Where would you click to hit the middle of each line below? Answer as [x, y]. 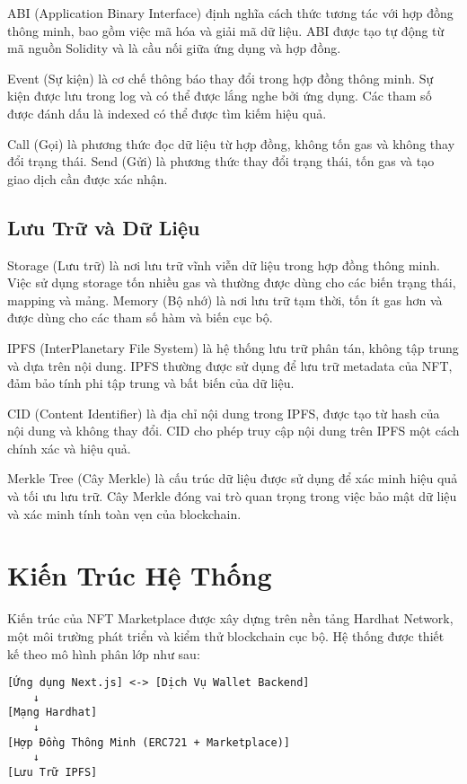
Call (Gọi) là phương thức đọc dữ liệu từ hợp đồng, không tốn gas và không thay [231, 143]
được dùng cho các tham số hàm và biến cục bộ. [140, 317]
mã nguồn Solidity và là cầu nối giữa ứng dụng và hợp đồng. [174, 48]
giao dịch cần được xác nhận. [88, 178]
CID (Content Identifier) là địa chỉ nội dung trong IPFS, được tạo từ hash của [224, 413]
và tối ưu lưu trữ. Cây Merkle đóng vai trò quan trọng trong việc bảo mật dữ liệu [232, 496]
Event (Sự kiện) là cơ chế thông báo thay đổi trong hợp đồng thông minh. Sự [220, 78]
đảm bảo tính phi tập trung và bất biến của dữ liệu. [151, 383]
